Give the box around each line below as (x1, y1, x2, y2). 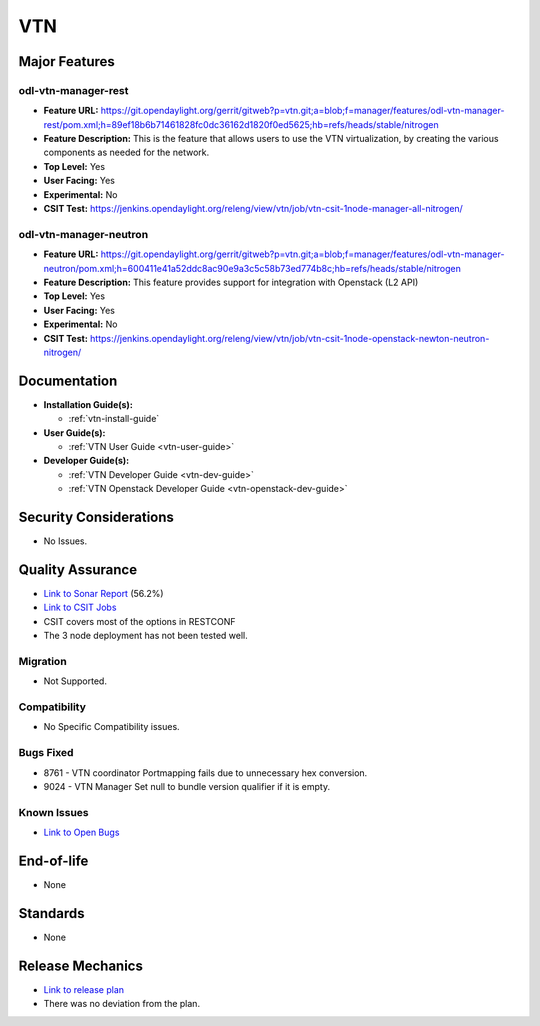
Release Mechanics (18, 957, 144, 974)
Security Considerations (18, 508, 175, 525)
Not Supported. (43, 675, 107, 687)
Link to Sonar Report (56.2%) (43, 587, 164, 599)
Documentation (18, 372, 118, 389)
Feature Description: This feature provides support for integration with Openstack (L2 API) (43, 276, 419, 288)
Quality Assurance (18, 561, 138, 578)
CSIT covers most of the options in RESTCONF (43, 615, 236, 627)
